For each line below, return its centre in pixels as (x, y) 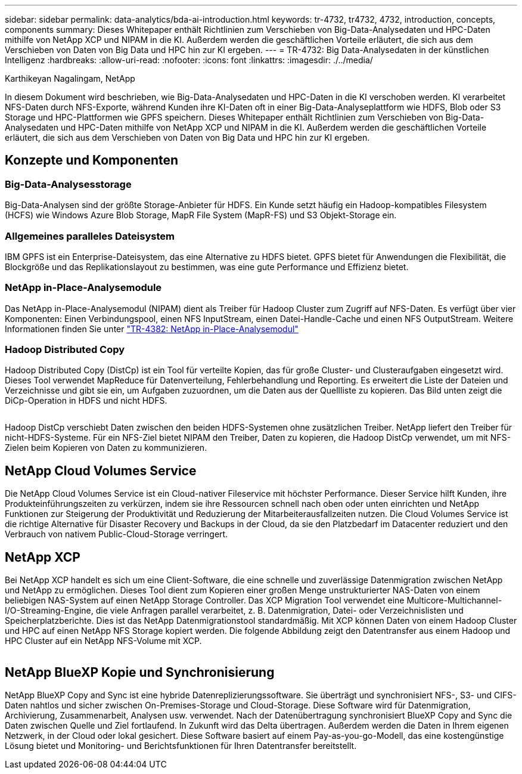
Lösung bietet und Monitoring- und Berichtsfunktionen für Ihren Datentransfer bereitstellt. (181, 746)
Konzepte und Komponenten (92, 160)
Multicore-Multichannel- (454, 600)
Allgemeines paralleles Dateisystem (90, 236)
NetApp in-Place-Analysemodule (83, 288)
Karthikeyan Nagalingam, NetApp (70, 78)
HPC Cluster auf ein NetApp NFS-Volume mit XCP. (103, 641)
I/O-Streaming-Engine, (49, 611)
